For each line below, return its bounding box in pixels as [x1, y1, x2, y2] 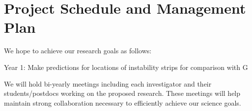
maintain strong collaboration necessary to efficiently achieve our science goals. [4, 97, 241, 108]
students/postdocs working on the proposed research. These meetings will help [4, 88, 241, 98]
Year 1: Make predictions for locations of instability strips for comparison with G [4, 62, 248, 72]
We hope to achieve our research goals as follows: [4, 45, 152, 56]
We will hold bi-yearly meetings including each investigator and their [4, 78, 212, 89]
